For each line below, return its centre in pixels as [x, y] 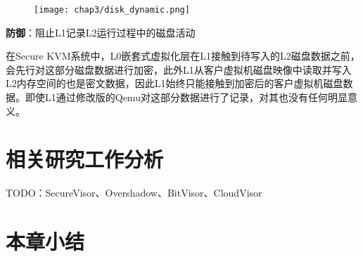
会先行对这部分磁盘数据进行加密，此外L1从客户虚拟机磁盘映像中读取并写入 [179, 69]
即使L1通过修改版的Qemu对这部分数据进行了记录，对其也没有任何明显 [186, 97]
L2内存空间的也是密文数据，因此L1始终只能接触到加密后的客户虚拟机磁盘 [174, 83]
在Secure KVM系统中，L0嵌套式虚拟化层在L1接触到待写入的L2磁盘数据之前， [183, 56]
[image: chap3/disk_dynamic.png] [112, 10]
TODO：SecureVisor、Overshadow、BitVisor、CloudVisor [134, 193]
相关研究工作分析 [85, 159]
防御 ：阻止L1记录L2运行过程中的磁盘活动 [101, 32]
